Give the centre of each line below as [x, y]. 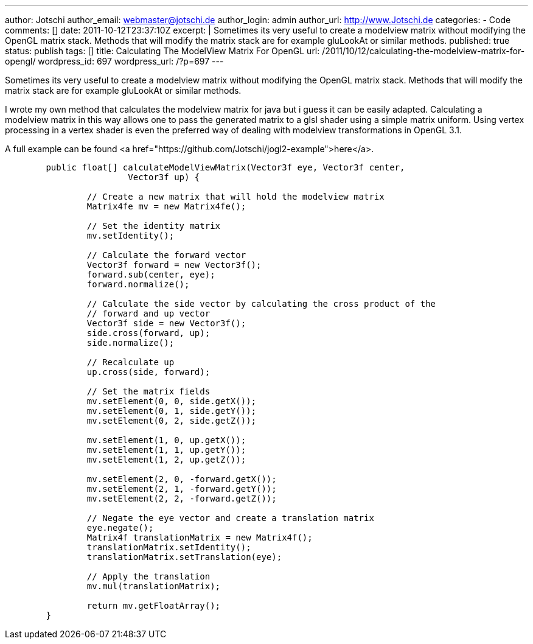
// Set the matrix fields [148, 391]
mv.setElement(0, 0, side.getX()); [172, 401]
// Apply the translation [148, 576]
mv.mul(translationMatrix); [154, 586]
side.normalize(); [131, 343]
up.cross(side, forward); [148, 372]
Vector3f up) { [164, 177]
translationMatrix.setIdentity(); [169, 547]
